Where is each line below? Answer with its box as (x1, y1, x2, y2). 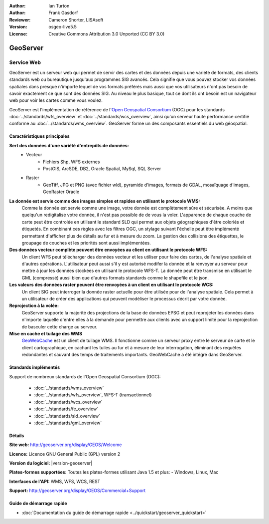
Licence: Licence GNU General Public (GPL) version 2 (9, 451, 121, 457)
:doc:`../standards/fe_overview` (34, 406, 99, 412)
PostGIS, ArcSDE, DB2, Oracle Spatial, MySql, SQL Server (43, 166, 161, 172)
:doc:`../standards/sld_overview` (34, 413, 101, 419)
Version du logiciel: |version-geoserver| (9, 460, 93, 466)
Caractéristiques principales (9, 133, 70, 139)
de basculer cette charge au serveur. (21, 323, 98, 329)
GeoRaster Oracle (43, 189, 80, 195)
